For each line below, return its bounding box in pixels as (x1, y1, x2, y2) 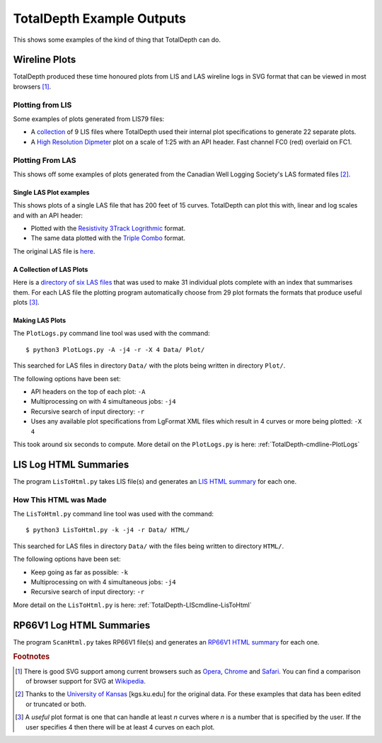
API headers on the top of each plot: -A (30, 387, 146, 396)
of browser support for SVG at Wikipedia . (25, 677, 146, 686)
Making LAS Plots (13, 316, 66, 325)
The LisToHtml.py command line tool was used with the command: (13, 509, 214, 518)
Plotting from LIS (13, 100, 72, 110)
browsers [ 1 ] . (13, 82, 52, 91)
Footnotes (13, 652, 50, 662)
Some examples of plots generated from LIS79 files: (13, 114, 165, 123)
